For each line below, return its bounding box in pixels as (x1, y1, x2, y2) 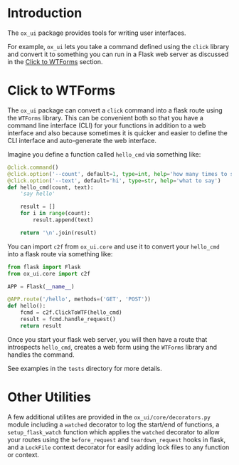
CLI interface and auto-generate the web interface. (7, 136, 157, 145)
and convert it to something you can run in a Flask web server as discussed (7, 50, 229, 58)
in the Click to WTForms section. (7, 57, 103, 66)
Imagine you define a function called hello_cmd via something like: (7, 150, 201, 158)
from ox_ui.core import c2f (7, 270, 91, 277)
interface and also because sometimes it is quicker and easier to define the (7, 128, 228, 137)
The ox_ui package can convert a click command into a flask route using (7, 105, 223, 115)
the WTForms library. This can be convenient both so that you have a (7, 113, 204, 122)
